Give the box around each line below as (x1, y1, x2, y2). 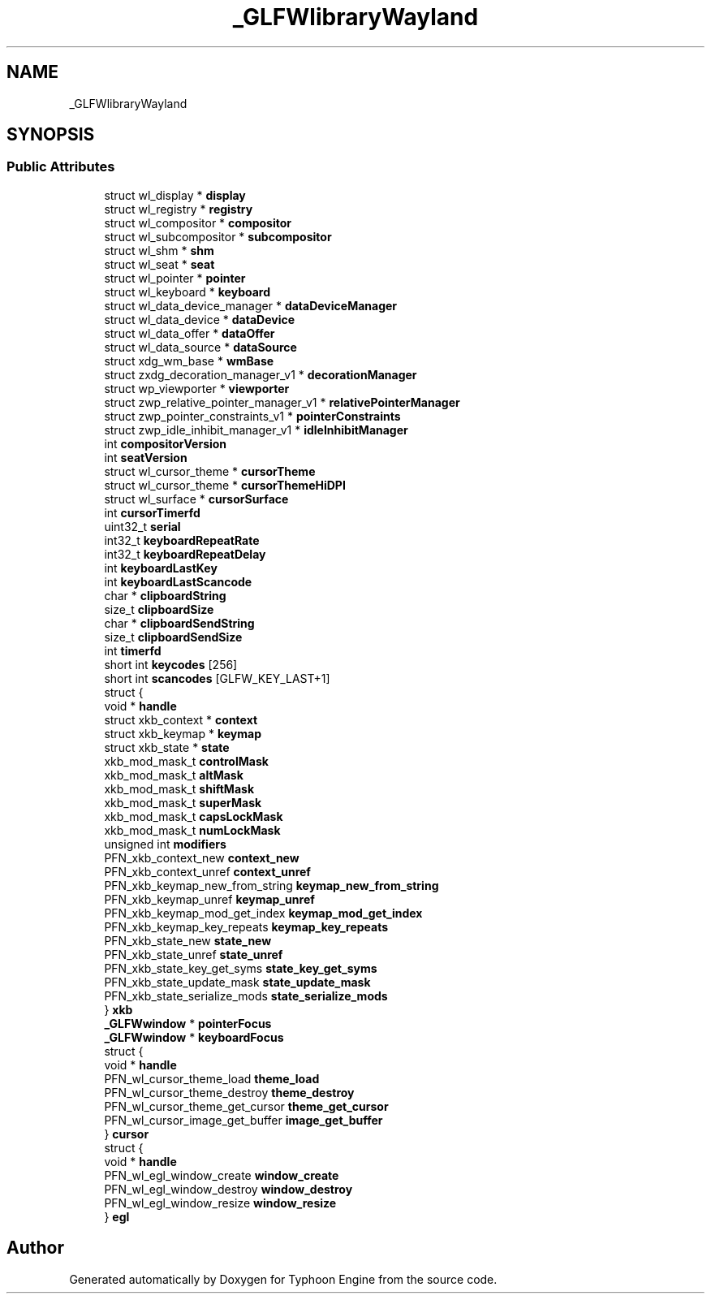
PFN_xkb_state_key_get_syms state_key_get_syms (104, 961, 377, 975)
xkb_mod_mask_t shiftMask (104, 781, 255, 796)
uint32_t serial (104, 519, 181, 533)
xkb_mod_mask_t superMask (104, 795, 262, 810)
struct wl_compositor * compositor (104, 215, 291, 230)
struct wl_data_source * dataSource (104, 339, 297, 354)
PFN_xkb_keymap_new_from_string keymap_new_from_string (104, 878, 439, 892)
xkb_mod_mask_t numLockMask (104, 823, 281, 837)
